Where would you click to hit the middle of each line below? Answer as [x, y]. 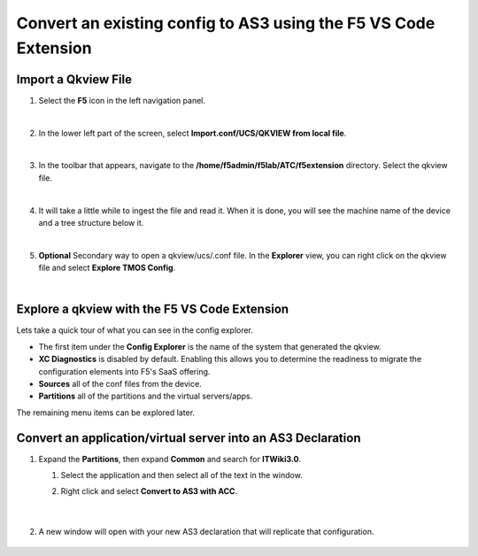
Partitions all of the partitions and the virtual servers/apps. [146, 396]
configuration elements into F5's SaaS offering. [124, 371]
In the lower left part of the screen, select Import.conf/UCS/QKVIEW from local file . [193, 133]
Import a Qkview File [74, 79]
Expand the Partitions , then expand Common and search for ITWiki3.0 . [170, 459]
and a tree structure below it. [91, 222]
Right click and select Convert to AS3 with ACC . [149, 491]
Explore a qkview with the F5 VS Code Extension [153, 309]
